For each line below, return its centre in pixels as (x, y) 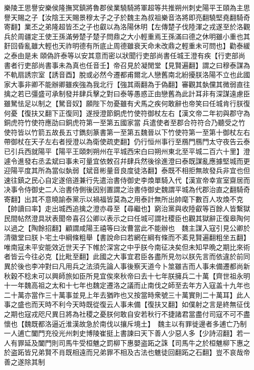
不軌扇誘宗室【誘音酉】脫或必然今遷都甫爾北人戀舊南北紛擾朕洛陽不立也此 (124, 75)
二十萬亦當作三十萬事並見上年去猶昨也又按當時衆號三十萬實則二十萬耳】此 (124, 294)
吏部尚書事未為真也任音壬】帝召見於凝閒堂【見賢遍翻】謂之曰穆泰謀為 (137, 65)
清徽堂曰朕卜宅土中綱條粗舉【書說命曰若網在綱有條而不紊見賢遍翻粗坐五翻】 (127, 237)
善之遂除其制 (24, 361)
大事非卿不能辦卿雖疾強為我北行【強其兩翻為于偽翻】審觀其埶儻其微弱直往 (130, 84)
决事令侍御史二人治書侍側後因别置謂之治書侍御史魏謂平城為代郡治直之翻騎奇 (127, 189)
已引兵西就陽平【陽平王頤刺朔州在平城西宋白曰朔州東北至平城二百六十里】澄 (127, 151)
